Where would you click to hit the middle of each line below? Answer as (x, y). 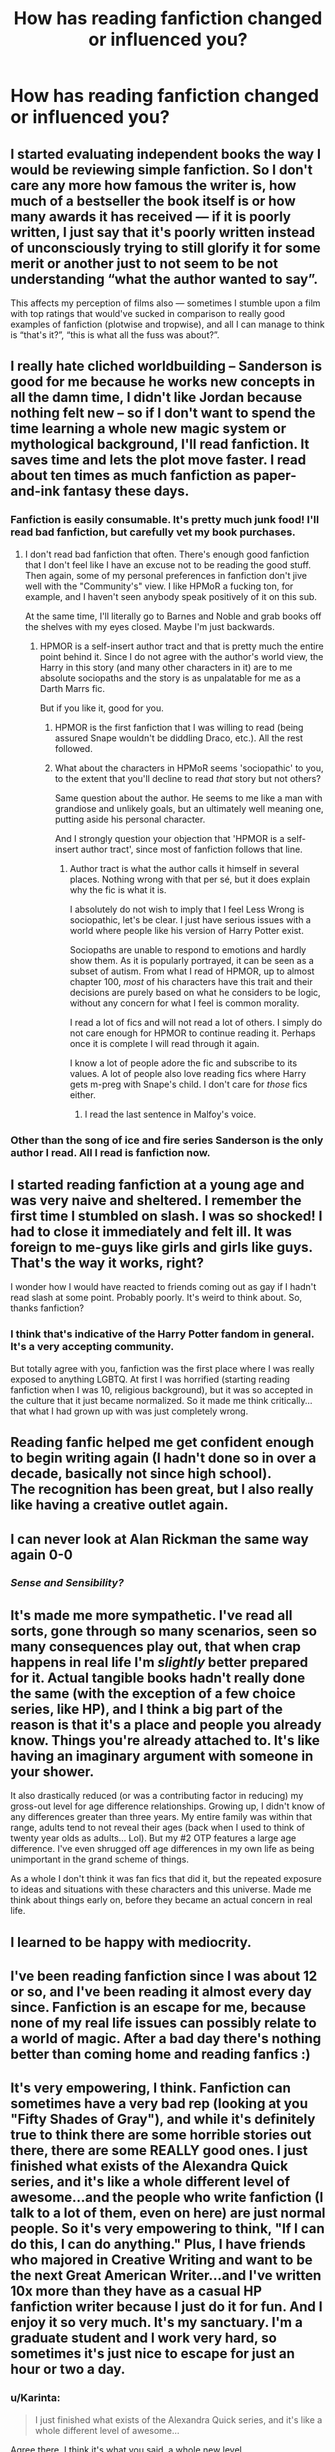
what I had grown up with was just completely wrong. (138, 1411)
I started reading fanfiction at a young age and (157, 1185)
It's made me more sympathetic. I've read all (151, 1615)
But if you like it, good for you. (102, 708)
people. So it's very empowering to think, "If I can (167, 2228)
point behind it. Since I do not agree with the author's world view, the (181, 656)
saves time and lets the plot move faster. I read (158, 460)
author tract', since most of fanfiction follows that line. (191, 849)
